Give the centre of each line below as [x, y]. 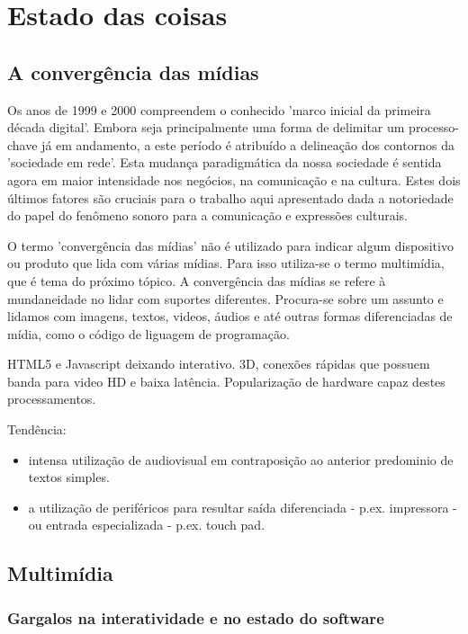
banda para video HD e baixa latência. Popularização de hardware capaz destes [226, 381]
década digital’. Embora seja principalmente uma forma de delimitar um [206, 127]
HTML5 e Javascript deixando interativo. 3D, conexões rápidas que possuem [219, 364]
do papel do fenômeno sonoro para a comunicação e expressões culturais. [208, 215]
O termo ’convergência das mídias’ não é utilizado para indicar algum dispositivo [230, 245]
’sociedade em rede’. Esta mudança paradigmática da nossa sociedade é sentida [225, 162]
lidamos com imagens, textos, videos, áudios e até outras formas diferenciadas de [230, 316]
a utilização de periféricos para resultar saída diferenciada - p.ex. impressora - [243, 507]
